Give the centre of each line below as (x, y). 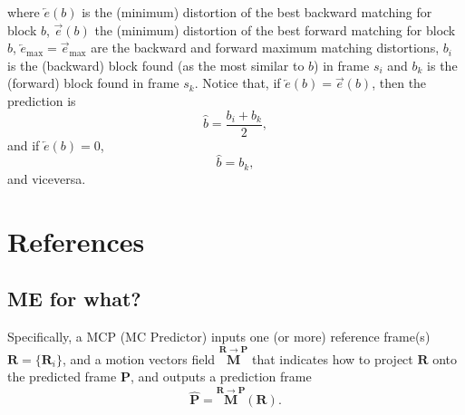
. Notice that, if (237, 83)
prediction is (42, 100)
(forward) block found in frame (93, 83)
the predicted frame (62, 376)
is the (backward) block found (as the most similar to (156, 65)
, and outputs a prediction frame (221, 376)
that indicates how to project (332, 358)
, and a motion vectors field (139, 358)
